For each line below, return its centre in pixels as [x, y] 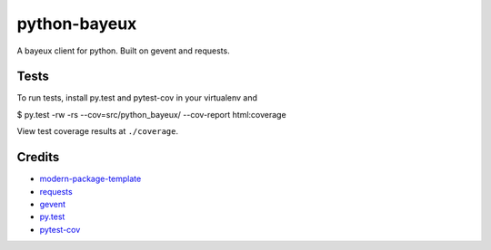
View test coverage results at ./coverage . [98, 131]
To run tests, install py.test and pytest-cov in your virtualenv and [137, 98]
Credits [38, 157]
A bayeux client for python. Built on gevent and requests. [124, 51]
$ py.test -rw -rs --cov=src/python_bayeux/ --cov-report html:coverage [151, 114]
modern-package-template [90, 179]
